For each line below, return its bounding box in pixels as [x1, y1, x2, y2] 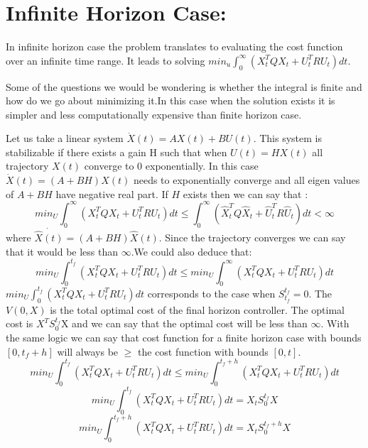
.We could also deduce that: [131, 244, 252, 258]
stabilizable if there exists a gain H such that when [6, 144, 227, 159]
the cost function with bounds [138, 344, 269, 359]
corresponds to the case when [147, 285, 276, 300]
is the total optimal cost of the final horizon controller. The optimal [50, 302, 345, 317]
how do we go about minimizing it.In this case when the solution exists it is [6, 93, 335, 108]
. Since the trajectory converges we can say [158, 230, 346, 244]
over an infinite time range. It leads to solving [6, 53, 205, 67]
